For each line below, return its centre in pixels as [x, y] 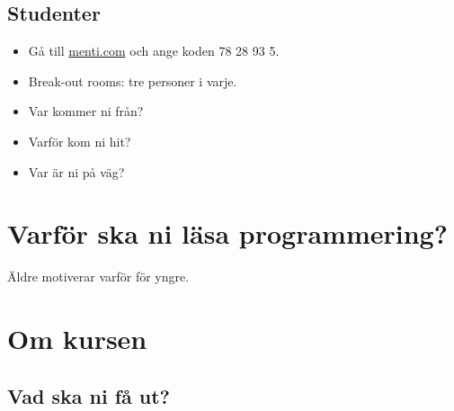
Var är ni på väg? [76, 171]
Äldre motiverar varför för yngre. [98, 277]
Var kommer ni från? [86, 111]
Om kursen [77, 339]
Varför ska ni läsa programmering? [227, 233]
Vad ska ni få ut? [89, 395]
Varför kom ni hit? [80, 141]
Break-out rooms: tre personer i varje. [133, 80]
